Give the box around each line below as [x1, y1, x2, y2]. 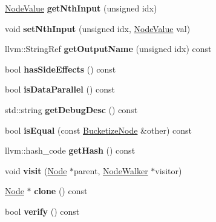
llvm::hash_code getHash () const [5, 144, 136, 157]
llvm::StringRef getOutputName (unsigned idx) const [5, 42, 212, 55]
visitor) [155, 164, 182, 177]
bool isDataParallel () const [5, 83, 116, 96]
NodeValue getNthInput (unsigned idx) [5, 2, 157, 14]
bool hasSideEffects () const [5, 62, 116, 75]
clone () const [34, 184, 88, 197]
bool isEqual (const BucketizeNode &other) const [5, 123, 192, 136]
